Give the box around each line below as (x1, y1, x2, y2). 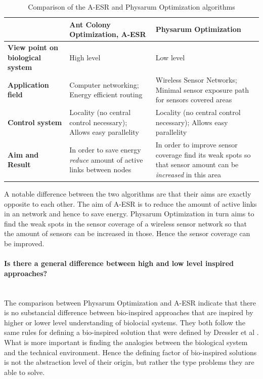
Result (8, 159, 31, 170)
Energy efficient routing (69, 89, 143, 100)
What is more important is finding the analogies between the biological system (4, 336, 248, 347)
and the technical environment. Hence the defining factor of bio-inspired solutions (4, 347, 257, 357)
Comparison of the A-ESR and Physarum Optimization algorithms (28, 2, 235, 12)
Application (8, 79, 49, 90)
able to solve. (4, 366, 45, 377)
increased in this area (155, 169, 222, 179)
